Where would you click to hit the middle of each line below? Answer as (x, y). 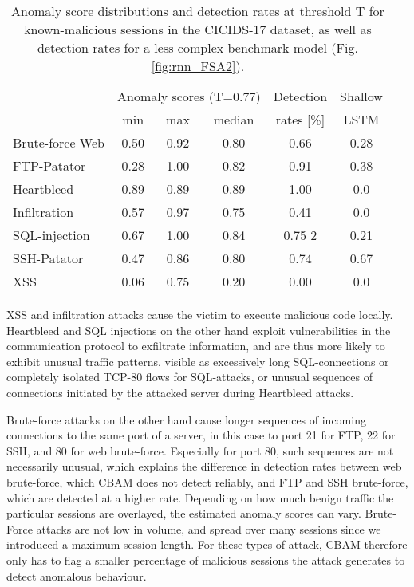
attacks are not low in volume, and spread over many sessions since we (209, 528)
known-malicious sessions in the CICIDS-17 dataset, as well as (198, 29)
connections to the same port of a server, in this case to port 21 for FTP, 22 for (201, 435)
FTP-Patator (49, 165)
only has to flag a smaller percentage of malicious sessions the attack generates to (206, 559)
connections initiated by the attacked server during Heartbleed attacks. (180, 392)
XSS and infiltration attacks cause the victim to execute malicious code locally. (200, 314)
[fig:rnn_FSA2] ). (198, 66)
